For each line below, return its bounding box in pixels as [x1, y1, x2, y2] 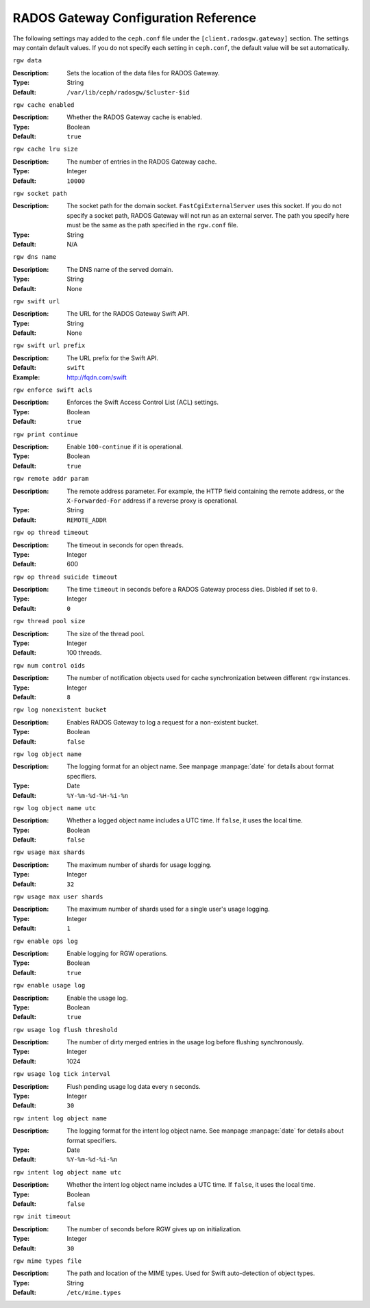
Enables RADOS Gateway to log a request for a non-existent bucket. [66, 718, 259, 726]
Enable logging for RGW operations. [66, 949, 168, 957]
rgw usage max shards [12, 848, 86, 856]
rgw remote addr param [12, 475, 89, 483]
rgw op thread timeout [12, 529, 89, 537]
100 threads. [66, 649, 102, 657]
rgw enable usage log [12, 981, 86, 990]
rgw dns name [12, 253, 57, 261]
